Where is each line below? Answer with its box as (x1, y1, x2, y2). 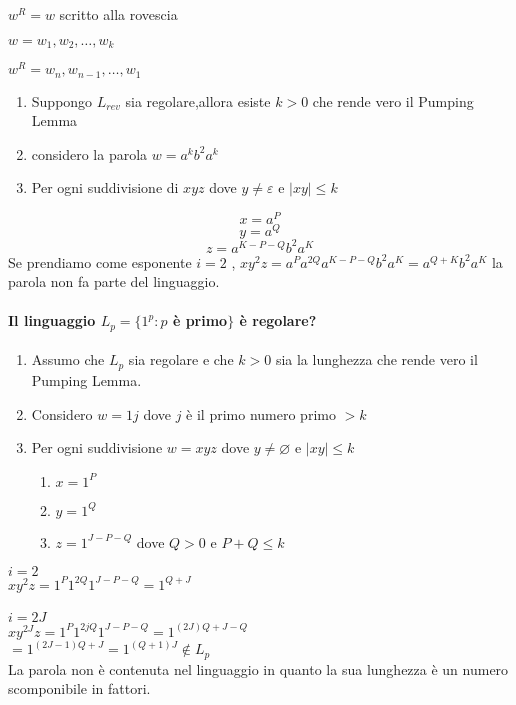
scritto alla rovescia (59, 4, 178, 24)
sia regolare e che (128, 349, 234, 370)
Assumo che (31, 349, 105, 370)
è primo (172, 310, 228, 331)
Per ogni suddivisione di (31, 177, 179, 198)
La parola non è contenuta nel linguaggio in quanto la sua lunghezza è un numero (8, 658, 509, 679)
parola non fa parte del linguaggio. (8, 271, 220, 292)
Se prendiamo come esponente (8, 251, 192, 272)
